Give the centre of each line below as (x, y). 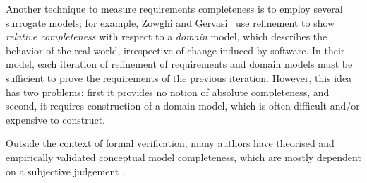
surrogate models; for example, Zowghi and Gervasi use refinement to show (170, 22)
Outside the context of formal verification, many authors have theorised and (170, 143)
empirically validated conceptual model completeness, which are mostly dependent (183, 157)
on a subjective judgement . (65, 171)
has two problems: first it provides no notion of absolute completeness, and (168, 91)
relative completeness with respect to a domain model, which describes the (167, 36)
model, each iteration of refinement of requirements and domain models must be (179, 64)
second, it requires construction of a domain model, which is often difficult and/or (183, 106)
